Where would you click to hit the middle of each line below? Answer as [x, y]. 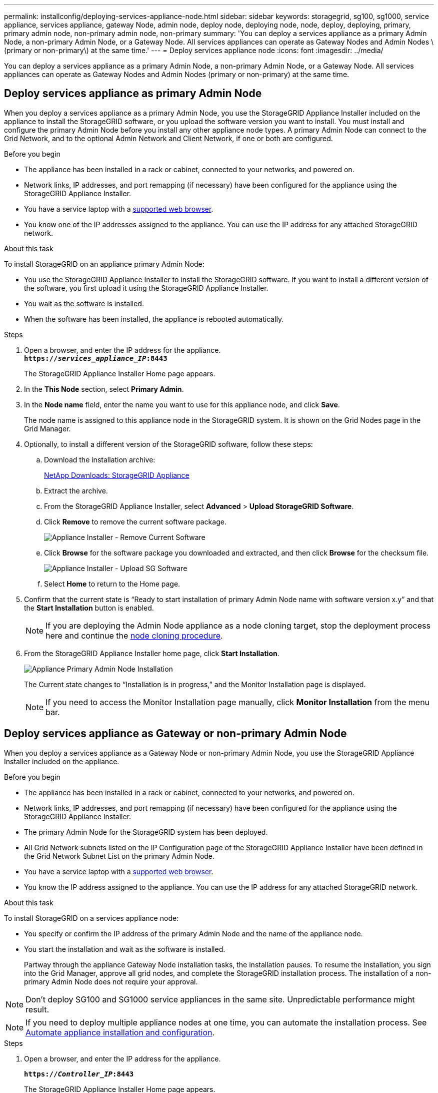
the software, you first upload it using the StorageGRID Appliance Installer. [146, 288]
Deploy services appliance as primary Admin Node [133, 94]
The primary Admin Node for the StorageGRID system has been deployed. [146, 832]
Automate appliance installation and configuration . [120, 1032]
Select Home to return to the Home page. [112, 584]
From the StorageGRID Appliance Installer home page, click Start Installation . [152, 653]
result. [37, 1009]
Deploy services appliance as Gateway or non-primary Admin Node [175, 734]
